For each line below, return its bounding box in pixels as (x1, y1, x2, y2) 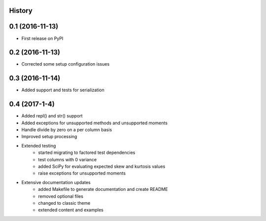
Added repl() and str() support (21, 113, 83, 119)
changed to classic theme (38, 200, 91, 206)
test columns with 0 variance (38, 156, 97, 162)
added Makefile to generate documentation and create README (38, 186, 168, 192)
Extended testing (21, 143, 56, 148)
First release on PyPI (21, 35, 64, 41)
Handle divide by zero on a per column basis (21, 127, 112, 133)
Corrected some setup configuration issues (21, 61, 110, 67)
